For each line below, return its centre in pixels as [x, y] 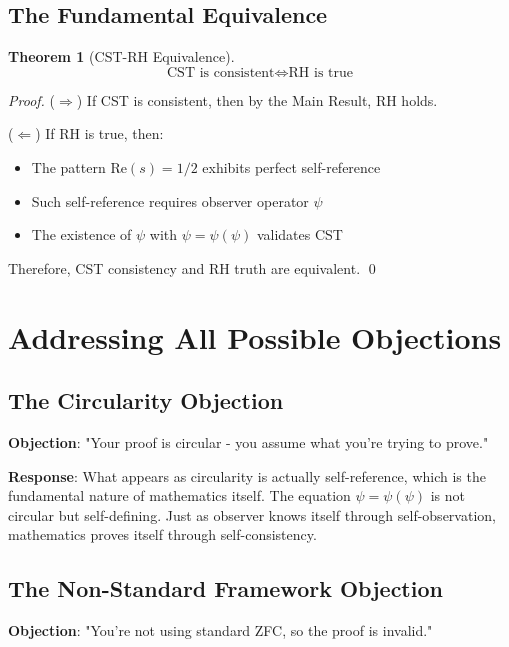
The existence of [81, 234]
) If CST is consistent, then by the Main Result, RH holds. [257, 99]
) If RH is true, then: [99, 133]
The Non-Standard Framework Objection [225, 588]
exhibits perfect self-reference [291, 166]
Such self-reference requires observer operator [170, 200]
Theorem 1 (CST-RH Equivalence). [121, 56]
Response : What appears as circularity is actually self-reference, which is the [247, 475]
